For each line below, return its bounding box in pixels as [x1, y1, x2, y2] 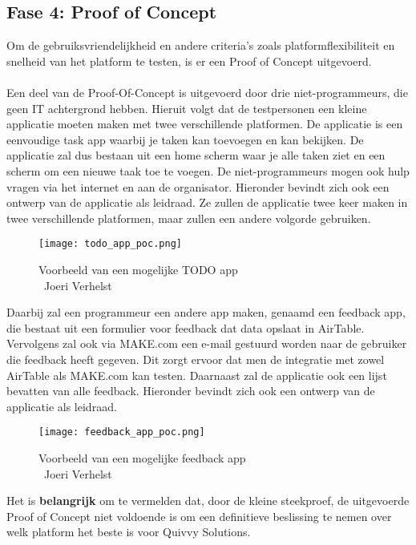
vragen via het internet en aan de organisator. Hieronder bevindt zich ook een [6, 178, 390, 195]
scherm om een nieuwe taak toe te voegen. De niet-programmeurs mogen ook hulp [6, 162, 410, 179]
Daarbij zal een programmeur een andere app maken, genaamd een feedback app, [6, 304, 406, 321]
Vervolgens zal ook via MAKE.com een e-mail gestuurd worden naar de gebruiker [6, 335, 407, 352]
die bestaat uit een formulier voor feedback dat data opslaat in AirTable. [6, 319, 365, 336]
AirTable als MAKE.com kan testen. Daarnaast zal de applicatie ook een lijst [6, 366, 387, 383]
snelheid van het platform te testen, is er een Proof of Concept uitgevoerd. [6, 52, 372, 69]
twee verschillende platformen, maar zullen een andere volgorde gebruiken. [6, 209, 371, 226]
